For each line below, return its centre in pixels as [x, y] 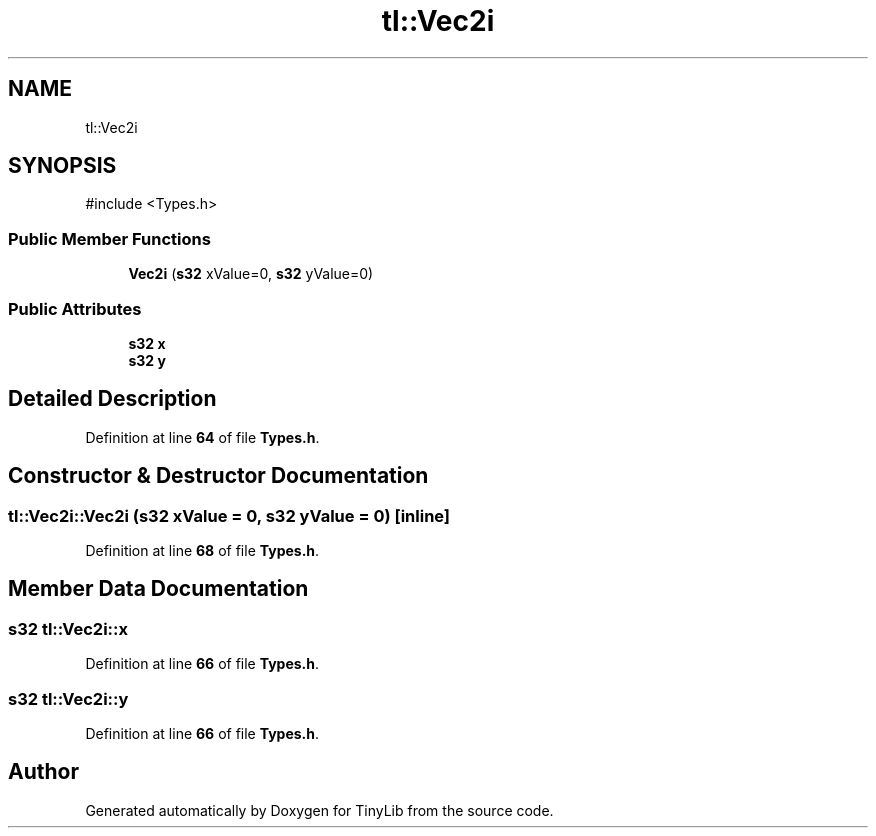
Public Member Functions [109, 238]
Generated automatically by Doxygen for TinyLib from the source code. [319, 810]
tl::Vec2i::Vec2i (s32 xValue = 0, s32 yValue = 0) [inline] [229, 515]
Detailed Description [112, 399]
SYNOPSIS [62, 166]
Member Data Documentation [158, 589]
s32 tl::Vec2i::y [68, 698]
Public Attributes [75, 308]
